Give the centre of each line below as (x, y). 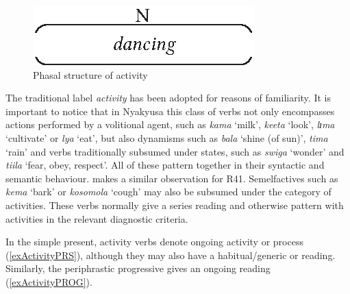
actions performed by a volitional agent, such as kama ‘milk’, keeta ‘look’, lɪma (170, 124)
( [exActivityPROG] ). (49, 281)
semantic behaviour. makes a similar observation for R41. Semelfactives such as (172, 178)
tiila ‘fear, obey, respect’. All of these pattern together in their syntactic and (165, 165)
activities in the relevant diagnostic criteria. (97, 218)
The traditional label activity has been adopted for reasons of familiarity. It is (168, 98)
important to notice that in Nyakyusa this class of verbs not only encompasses (170, 111)
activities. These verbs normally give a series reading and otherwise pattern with (175, 205)
